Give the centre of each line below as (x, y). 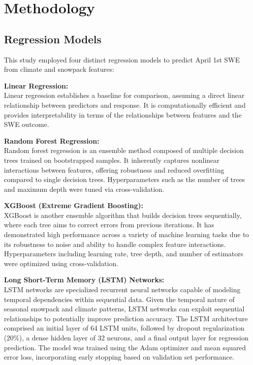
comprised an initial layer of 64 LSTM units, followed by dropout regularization (124, 328)
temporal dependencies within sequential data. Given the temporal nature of (119, 299)
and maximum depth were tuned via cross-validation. (84, 189)
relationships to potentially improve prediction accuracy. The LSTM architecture (126, 318)
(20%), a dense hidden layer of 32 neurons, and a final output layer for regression (126, 338)
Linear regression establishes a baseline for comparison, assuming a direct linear (124, 95)
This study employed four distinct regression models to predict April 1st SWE (122, 59)
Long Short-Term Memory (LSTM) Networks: (84, 280)
